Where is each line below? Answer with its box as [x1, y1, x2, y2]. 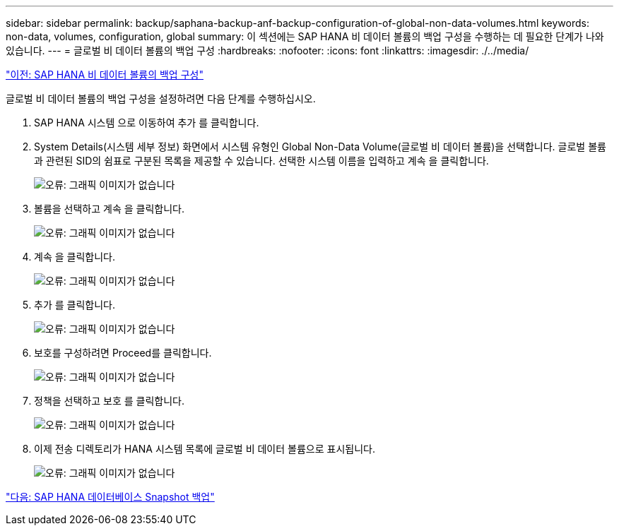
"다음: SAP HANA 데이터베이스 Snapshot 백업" [6, 491, 215, 503]
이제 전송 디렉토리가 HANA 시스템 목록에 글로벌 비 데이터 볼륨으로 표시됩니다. [34, 443, 375, 455]
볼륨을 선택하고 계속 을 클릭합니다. [34, 203, 184, 215]
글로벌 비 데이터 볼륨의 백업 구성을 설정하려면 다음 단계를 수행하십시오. [6, 93, 316, 105]
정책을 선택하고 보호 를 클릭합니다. [34, 395, 184, 407]
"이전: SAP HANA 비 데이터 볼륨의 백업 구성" [6, 68, 204, 80]
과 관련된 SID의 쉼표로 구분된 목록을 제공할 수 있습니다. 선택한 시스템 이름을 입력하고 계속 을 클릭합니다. [34, 155, 489, 167]
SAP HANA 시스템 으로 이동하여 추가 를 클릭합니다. [34, 117, 259, 129]
